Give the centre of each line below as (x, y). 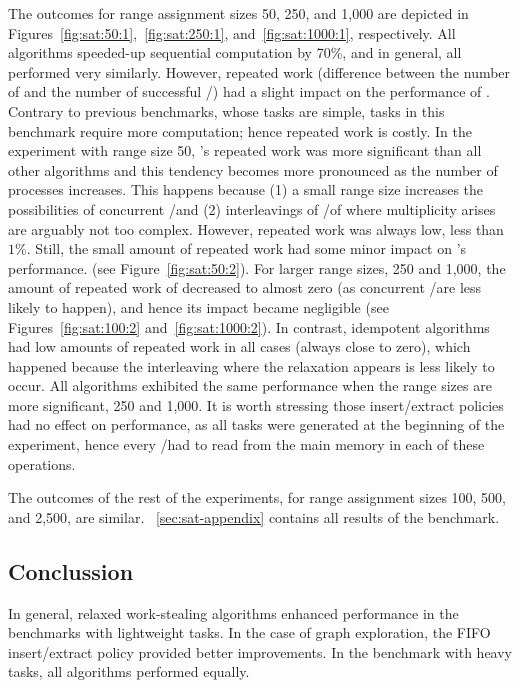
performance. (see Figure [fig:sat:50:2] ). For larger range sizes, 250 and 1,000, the (257, 267)
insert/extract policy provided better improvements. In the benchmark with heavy (260, 651)
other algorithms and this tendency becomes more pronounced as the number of (253, 169)
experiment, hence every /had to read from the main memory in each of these (246, 444)
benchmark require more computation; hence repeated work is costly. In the (240, 130)
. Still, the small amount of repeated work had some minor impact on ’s (246, 248)
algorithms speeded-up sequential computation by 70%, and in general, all (235, 52)
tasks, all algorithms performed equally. (129, 671)
